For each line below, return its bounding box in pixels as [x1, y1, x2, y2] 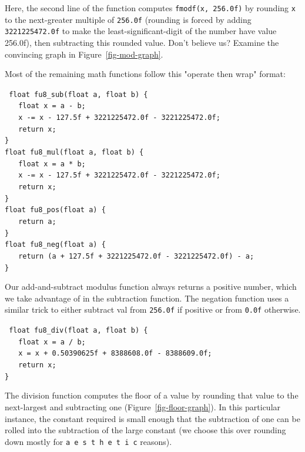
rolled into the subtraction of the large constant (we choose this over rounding [5, 424, 286, 436]
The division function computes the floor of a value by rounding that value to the [5, 389, 299, 401]
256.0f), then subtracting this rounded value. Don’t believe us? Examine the [5, 36, 279, 48]
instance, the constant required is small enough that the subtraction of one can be [5, 412, 300, 424]
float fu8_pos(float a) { [5, 206, 106, 215]
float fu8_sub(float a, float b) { [9, 90, 148, 99]
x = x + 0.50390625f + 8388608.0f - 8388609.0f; [18, 349, 212, 358]
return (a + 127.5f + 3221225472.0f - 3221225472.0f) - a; [18, 252, 254, 260]
